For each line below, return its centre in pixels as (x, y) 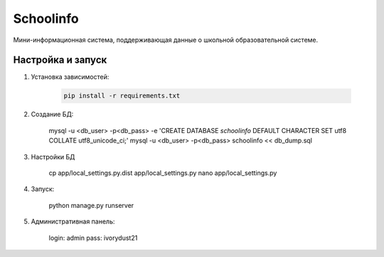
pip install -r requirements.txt (122, 96)
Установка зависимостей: (70, 77)
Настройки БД (53, 157)
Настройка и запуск (60, 60)
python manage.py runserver (91, 205)
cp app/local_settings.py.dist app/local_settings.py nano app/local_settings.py (163, 173)
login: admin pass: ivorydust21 (93, 238)
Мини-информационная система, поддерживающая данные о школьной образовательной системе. (166, 40)
